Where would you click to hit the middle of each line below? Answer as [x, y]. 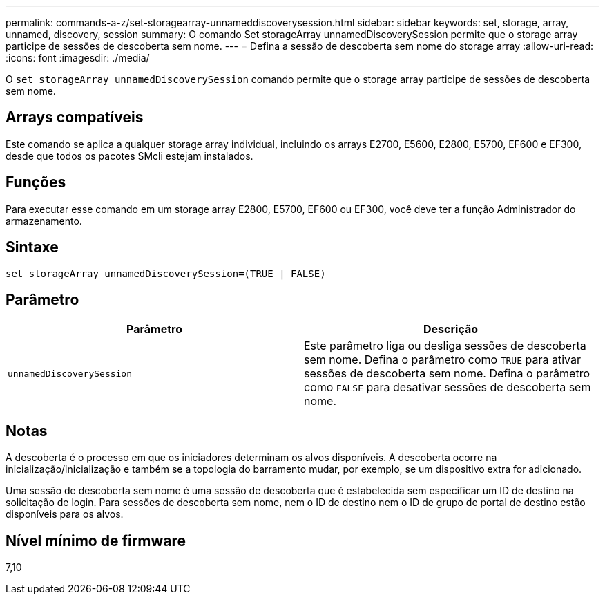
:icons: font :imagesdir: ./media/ [78, 58]
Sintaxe [32, 247]
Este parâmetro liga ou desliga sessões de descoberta [445, 346]
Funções [36, 182]
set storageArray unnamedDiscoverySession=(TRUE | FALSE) [166, 273]
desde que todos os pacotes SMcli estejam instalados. [129, 156]
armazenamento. [44, 221]
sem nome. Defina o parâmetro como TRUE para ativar [442, 360]
